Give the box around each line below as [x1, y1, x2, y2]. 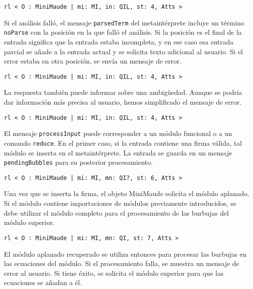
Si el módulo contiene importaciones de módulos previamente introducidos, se [4, 198, 236, 208]
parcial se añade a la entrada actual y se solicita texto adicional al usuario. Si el [4, 46, 243, 56]
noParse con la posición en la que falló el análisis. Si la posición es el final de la [4, 27, 242, 37]
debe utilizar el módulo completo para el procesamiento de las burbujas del [4, 207, 229, 218]
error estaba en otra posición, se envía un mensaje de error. [4, 56, 182, 66]
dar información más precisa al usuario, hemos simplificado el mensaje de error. [4, 97, 242, 107]
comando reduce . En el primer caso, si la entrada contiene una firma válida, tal [4, 137, 242, 148]
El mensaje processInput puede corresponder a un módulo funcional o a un [4, 128, 232, 138]
